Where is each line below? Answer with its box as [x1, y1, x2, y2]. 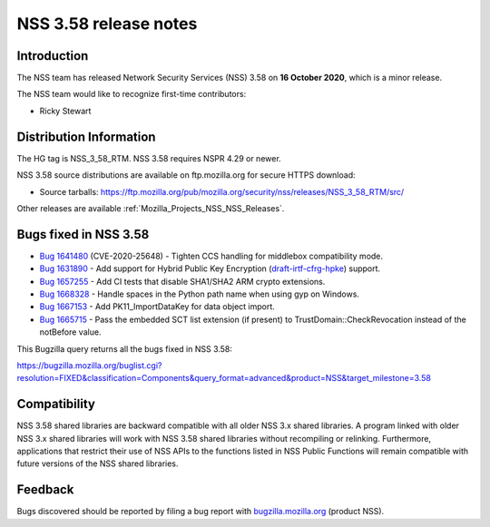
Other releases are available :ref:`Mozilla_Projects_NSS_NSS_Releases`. [16, 202, 285, 213]
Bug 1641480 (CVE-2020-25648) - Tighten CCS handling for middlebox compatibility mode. [39, 250, 384, 261]
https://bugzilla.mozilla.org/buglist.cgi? [16, 359, 162, 371]
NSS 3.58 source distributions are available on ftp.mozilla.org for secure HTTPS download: [16, 170, 356, 181]
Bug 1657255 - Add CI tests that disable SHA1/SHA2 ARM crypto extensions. [39, 276, 326, 287]
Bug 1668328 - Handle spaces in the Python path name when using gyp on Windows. [39, 288, 360, 299]
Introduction [16, 48, 89, 63]
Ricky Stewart [39, 105, 92, 116]
